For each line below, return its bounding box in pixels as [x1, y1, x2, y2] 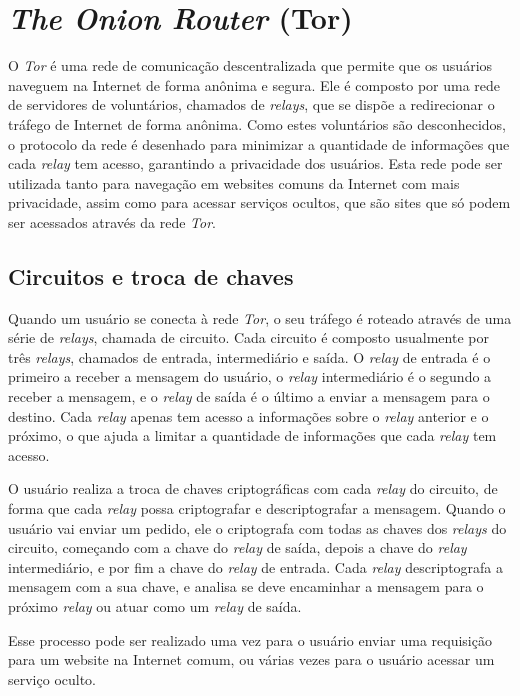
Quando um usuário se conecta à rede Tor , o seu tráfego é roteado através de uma [8, 307, 512, 328]
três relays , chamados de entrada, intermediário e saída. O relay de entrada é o [8, 346, 491, 367]
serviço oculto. [8, 668, 97, 689]
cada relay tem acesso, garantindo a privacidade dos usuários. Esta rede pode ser [8, 153, 503, 174]
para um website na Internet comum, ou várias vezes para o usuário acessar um [8, 649, 495, 670]
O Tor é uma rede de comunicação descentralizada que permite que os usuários [8, 55, 493, 76]
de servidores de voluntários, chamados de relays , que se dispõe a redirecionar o [8, 94, 495, 115]
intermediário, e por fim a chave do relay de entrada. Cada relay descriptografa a [8, 556, 504, 577]
